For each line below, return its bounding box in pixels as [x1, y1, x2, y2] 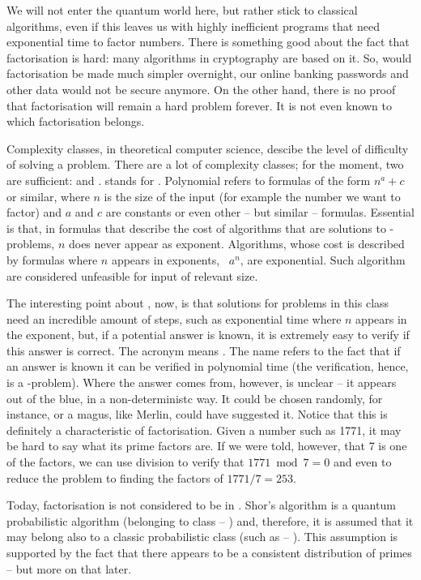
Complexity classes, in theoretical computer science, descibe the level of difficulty [6, 140, 409, 157]
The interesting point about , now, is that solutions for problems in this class [6, 294, 389, 311]
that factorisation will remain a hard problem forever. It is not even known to [6, 97, 393, 114]
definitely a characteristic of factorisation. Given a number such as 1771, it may [6, 421, 402, 438]
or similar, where [6, 187, 90, 204]
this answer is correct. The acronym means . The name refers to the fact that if [6, 342, 401, 359]
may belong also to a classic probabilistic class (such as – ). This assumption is [6, 528, 398, 545]
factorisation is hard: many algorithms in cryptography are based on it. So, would [6, 49, 412, 66]
